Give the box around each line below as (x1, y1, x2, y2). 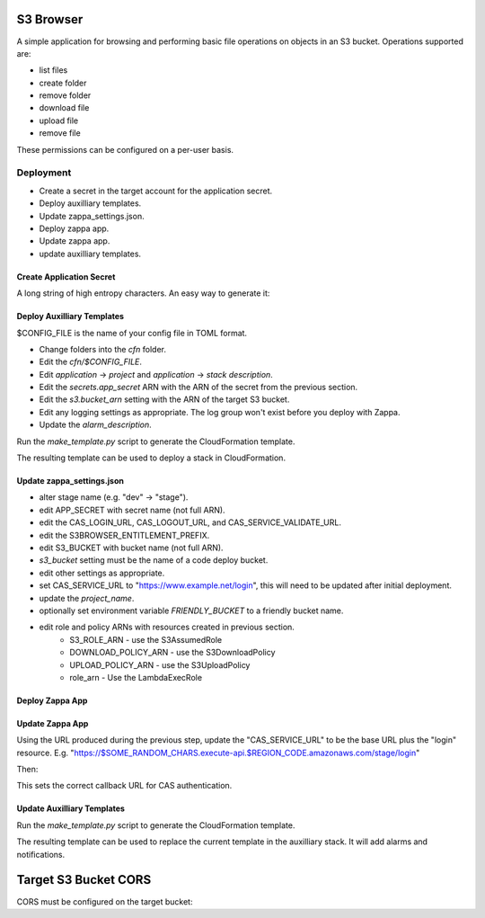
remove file (39, 128, 81, 138)
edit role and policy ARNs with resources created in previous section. (39, 621, 295, 633)
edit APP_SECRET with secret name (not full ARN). (39, 504, 225, 515)
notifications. (16, 849, 66, 860)
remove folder (39, 90, 92, 101)
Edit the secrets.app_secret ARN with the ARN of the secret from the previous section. (39, 382, 358, 393)
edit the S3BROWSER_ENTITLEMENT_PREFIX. (39, 530, 210, 540)
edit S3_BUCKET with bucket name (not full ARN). (39, 542, 224, 553)
